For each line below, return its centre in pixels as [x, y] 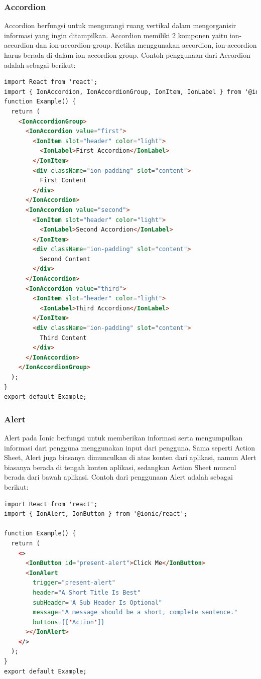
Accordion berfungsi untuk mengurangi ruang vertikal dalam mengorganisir [120, 25]
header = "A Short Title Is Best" [87, 592]
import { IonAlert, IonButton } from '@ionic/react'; [96, 514]
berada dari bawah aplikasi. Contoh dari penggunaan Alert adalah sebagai [118, 477]
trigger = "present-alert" [74, 583]
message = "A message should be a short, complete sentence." [135, 612]
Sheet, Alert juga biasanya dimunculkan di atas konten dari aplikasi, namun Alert [130, 457]
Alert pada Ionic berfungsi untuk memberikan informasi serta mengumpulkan [123, 437]
